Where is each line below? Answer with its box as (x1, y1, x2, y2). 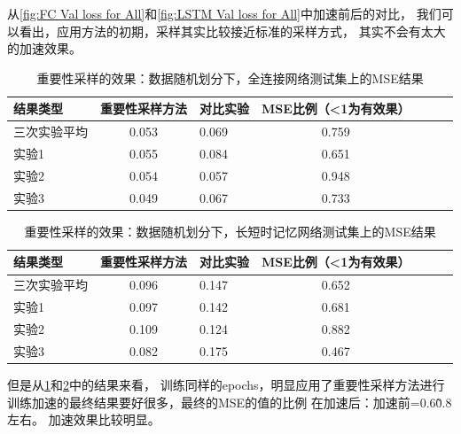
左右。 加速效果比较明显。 (7, 410, 160, 429)
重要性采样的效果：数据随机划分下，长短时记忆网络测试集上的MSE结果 (24, 221, 436, 240)
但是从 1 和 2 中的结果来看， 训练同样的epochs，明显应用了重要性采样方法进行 (7, 375, 445, 393)
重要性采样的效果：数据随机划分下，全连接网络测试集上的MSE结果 (36, 68, 424, 87)
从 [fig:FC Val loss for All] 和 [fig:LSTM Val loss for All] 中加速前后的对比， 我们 (7, 4, 441, 22)
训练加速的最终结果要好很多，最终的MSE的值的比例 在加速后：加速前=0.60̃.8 (7, 392, 452, 411)
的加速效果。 (7, 39, 82, 58)
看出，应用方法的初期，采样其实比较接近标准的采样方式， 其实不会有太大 (19, 21, 446, 40)
